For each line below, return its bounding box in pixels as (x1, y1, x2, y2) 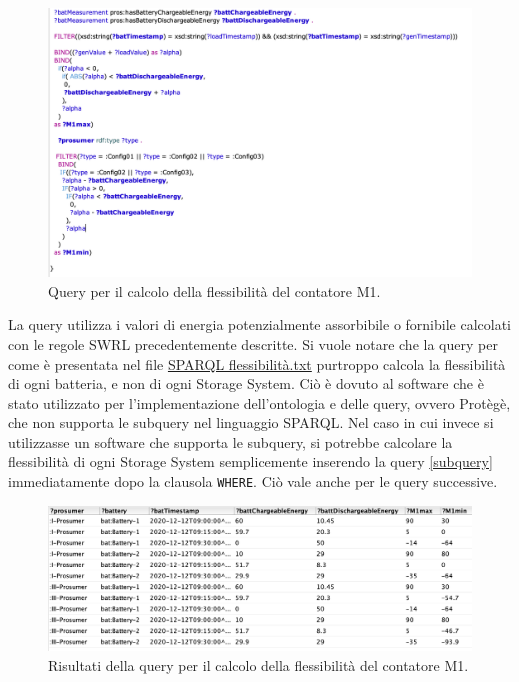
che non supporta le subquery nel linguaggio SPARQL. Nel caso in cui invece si (8, 412, 494, 433)
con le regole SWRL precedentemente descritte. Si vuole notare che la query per (8, 333, 498, 354)
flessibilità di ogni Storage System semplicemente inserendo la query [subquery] (8, 451, 493, 472)
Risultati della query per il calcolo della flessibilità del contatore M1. (48, 654, 469, 675)
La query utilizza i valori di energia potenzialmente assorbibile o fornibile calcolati (8, 314, 512, 335)
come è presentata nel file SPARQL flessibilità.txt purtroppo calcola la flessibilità (8, 353, 506, 374)
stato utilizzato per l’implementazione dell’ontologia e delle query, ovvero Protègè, (8, 392, 511, 413)
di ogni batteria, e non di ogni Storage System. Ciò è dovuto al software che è (8, 373, 484, 394)
